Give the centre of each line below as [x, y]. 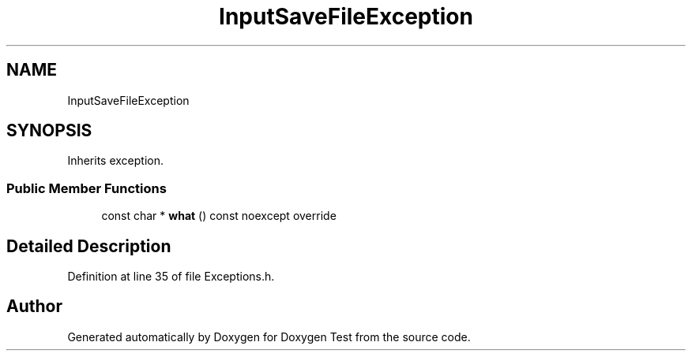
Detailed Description [89, 246]
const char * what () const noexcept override [219, 216]
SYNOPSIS [49, 131]
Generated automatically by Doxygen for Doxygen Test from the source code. [269, 337]
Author [34, 307]
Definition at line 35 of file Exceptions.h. [171, 277]
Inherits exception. [116, 161]
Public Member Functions [86, 188]
